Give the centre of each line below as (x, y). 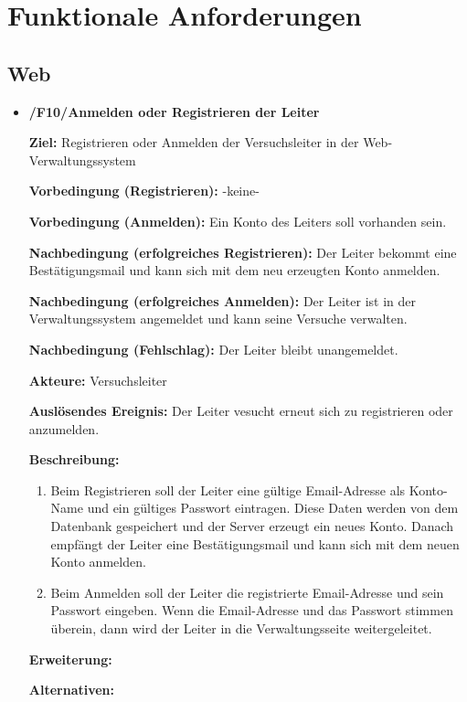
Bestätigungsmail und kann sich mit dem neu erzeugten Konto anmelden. (234, 270)
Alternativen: (72, 690)
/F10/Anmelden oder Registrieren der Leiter (174, 111)
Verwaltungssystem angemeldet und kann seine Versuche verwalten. (218, 319)
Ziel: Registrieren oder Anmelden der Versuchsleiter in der (194, 142)
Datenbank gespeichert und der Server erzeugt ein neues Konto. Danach (252, 526)
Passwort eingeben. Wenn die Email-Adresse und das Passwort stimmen (252, 610)
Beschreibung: (74, 459)
